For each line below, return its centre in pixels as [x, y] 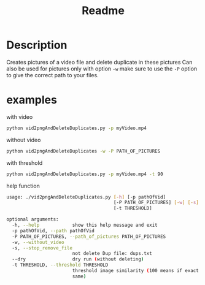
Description [37, 45]
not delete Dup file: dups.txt [112, 254]
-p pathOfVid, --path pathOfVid [53, 230]
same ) [79, 276]
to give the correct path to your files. [53, 75]
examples [32, 100]
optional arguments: [33, 219]
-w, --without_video [38, 242]
